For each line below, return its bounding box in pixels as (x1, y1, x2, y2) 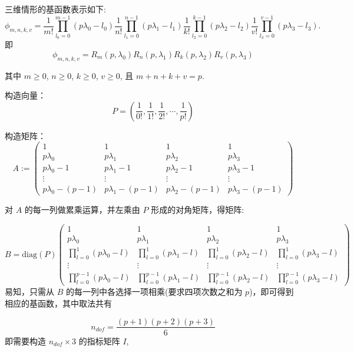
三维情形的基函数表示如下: (5, 3, 106, 15)
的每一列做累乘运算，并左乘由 (24, 203, 140, 216)
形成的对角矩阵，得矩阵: (151, 203, 244, 216)
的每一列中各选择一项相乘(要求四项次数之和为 (65, 285, 243, 298)
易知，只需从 (5, 285, 54, 298)
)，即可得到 (249, 285, 294, 298)
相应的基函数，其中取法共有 (5, 297, 112, 309)
